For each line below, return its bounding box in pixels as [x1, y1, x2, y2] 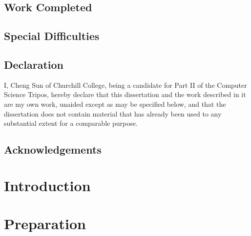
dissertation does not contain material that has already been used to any [4, 108, 222, 118]
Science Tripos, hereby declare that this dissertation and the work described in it [4, 89, 246, 99]
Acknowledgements [4, 142, 102, 157]
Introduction [4, 175, 91, 195]
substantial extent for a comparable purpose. [4, 118, 138, 128]
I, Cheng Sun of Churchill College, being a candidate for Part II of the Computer [4, 79, 247, 90]
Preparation [4, 214, 86, 234]
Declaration [4, 57, 64, 72]
